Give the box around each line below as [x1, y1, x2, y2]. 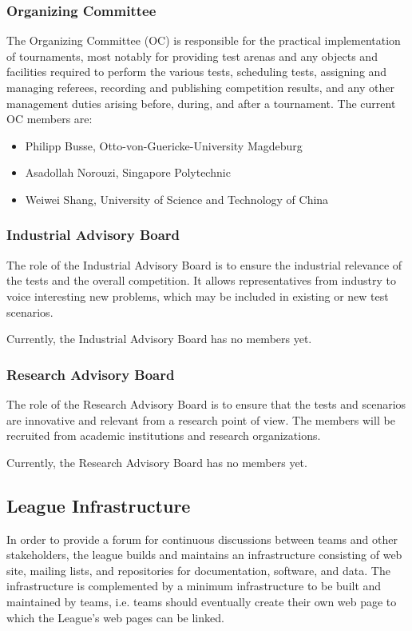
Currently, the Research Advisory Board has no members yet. [6, 453, 307, 470]
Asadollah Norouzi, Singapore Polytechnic [25, 164, 231, 181]
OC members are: [6, 110, 93, 127]
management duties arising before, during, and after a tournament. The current [6, 94, 396, 111]
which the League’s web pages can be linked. [6, 609, 224, 625]
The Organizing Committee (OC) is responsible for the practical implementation [6, 32, 401, 49]
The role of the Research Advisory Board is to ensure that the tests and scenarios [6, 395, 406, 412]
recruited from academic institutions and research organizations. [6, 427, 321, 444]
